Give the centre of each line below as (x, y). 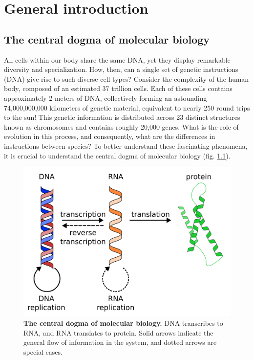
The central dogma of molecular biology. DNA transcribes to (123, 323)
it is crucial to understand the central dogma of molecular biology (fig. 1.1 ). (117, 155)
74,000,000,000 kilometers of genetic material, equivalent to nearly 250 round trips (127, 107)
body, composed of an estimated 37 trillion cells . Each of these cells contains (118, 88)
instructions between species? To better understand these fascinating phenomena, (126, 146)
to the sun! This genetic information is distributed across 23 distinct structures (122, 117)
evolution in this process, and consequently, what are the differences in (110, 136)
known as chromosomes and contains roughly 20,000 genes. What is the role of (121, 126)
